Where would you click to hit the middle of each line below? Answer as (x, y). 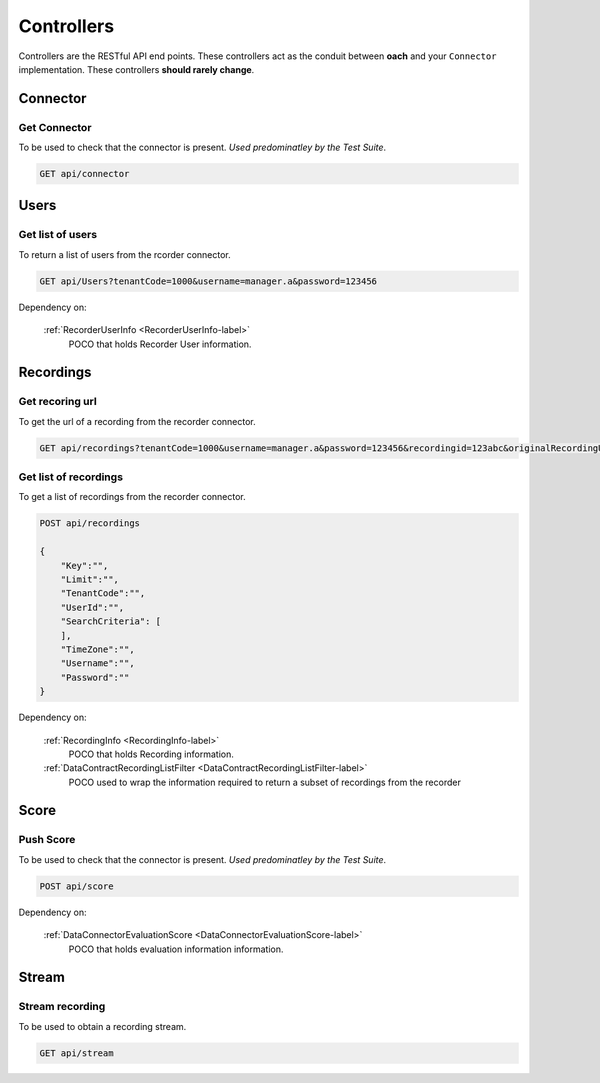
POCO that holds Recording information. (151, 754)
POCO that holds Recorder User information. (160, 344)
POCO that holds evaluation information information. (176, 949)
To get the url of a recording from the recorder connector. (137, 421)
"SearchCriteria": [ (111, 621)
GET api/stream (76, 1053)
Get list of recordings (71, 477)
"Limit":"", (90, 579)
